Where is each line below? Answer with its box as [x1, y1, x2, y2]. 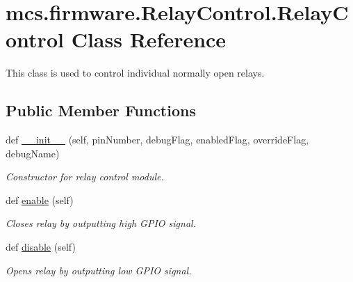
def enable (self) [6, 192, 74, 207]
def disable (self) [6, 240, 76, 254]
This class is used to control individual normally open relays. [6, 65, 265, 80]
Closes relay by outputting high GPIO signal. [6, 216, 196, 230]
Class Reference [71, 25, 227, 54]
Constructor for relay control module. [6, 169, 164, 184]
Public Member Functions [6, 100, 196, 121]
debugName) [6, 146, 60, 160]
